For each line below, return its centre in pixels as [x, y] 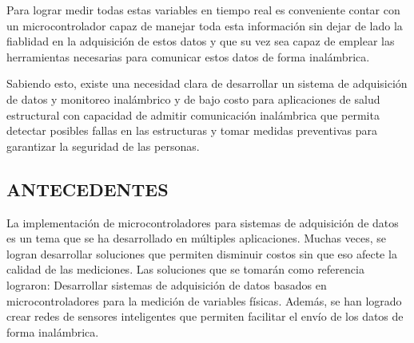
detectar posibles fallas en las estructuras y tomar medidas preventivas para [192, 130]
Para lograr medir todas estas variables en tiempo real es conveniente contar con [203, 10]
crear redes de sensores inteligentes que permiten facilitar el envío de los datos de [205, 316]
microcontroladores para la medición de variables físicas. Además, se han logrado [204, 300]
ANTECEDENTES [88, 189]
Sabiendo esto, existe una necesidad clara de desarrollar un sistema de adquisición [207, 83]
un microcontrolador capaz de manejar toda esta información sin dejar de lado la [205, 25]
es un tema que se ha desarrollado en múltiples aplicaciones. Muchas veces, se [197, 238]
